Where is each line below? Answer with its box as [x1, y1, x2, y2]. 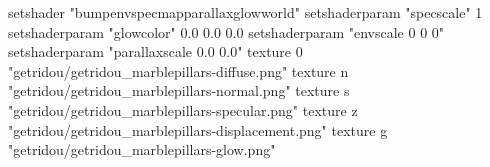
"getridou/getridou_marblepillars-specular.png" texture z [8, 99, 358, 120]
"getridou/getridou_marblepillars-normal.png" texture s [8, 80, 350, 101]
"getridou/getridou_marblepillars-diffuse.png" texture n [8, 60, 349, 81]
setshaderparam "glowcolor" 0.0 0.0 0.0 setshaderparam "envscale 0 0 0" [8, 21, 445, 42]
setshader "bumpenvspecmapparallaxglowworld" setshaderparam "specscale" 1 [8, 2, 483, 22]
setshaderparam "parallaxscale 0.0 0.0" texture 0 [8, 41, 303, 62]
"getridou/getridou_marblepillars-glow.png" [8, 139, 276, 160]
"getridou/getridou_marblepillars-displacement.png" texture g [8, 119, 388, 140]
